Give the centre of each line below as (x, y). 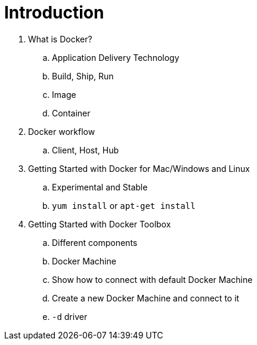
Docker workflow (62, 131)
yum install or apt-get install (124, 205)
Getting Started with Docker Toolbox (100, 224)
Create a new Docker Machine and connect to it (146, 298)
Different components (95, 242)
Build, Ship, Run (83, 76)
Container (71, 113)
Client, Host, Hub (85, 150)
